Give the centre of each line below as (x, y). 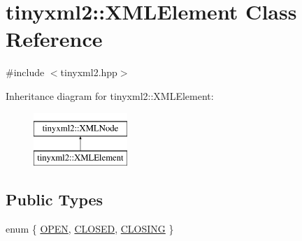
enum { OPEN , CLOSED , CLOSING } (90, 228)
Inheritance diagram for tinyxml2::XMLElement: (110, 95)
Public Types (55, 199)
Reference (54, 39)
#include (25, 72)
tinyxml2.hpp (89, 72)
